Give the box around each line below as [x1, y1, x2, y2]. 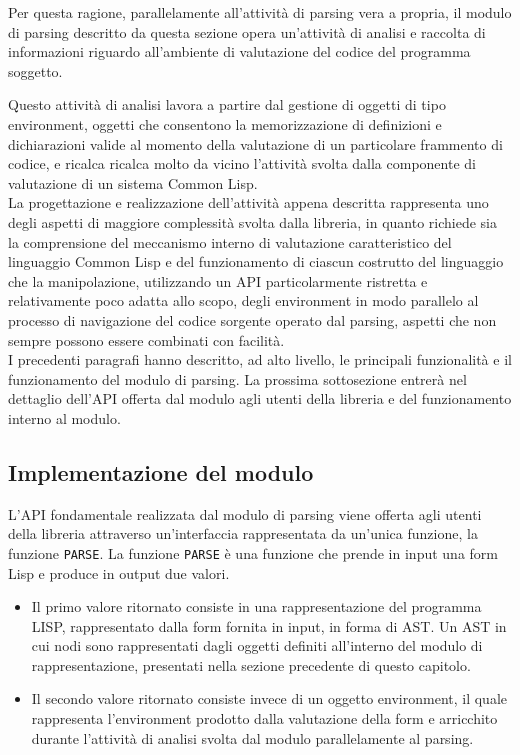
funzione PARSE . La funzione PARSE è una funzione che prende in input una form [8, 542, 498, 563]
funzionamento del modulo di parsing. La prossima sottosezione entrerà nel [8, 368, 467, 389]
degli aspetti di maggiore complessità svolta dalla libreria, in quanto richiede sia [8, 211, 497, 232]
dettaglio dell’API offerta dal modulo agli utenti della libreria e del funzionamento [8, 388, 512, 409]
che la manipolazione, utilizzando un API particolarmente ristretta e [8, 270, 428, 291]
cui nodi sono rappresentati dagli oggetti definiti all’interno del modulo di [31, 635, 483, 656]
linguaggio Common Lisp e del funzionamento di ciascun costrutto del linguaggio [8, 251, 504, 272]
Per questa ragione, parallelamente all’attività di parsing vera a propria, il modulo [8, 2, 512, 22]
